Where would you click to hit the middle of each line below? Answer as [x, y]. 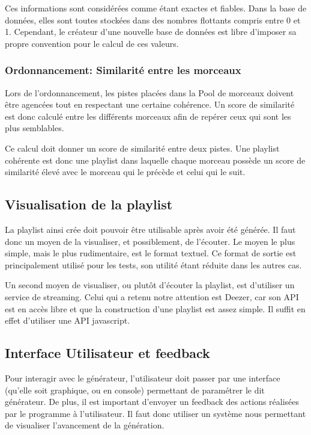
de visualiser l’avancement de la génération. [85, 425]
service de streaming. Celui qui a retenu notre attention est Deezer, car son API [152, 296]
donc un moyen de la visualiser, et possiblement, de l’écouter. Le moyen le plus [150, 241]
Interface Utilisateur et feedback [107, 353]
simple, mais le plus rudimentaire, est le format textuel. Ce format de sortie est [151, 253]
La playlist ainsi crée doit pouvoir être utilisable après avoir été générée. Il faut [150, 229]
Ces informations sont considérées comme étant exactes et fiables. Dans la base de [156, 8]
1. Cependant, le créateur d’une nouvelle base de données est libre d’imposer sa [151, 32]
